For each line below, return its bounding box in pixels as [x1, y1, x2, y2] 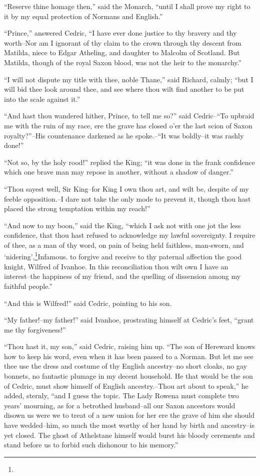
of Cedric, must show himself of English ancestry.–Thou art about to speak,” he [4, 380, 248, 391]
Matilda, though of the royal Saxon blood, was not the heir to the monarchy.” [4, 57, 242, 67]
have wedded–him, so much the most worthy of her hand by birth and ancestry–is [4, 420, 254, 430]
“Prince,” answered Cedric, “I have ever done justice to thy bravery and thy [4, 28, 237, 38]
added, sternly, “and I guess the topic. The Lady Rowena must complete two [4, 390, 239, 401]
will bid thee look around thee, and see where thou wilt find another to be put [4, 84, 244, 94]
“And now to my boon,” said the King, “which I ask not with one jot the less [4, 220, 241, 230]
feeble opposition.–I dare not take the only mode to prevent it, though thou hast [4, 193, 251, 204]
